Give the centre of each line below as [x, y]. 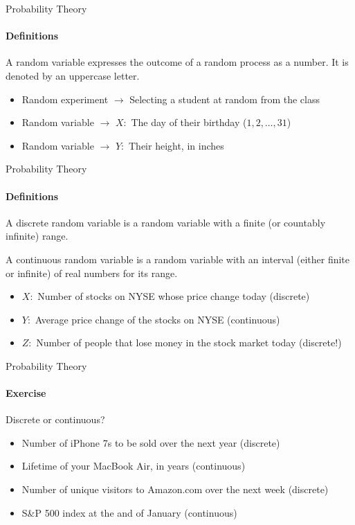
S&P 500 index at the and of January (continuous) [129, 512]
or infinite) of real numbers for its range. [92, 273]
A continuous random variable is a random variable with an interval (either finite [178, 259]
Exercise [26, 393]
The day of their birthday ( [189, 122]
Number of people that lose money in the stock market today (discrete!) [189, 342]
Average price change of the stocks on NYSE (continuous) [157, 319]
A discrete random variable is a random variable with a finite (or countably [166, 222]
